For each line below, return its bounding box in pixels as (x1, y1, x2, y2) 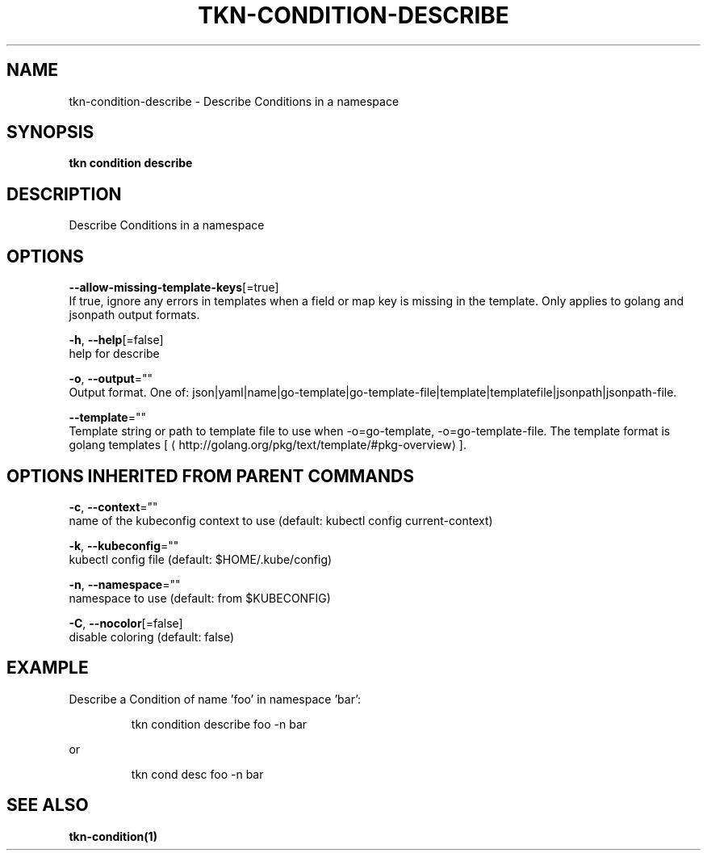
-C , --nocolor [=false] (69, 615, 183, 630)
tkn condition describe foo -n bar (131, 716, 307, 731)
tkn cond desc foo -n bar (131, 767, 264, 781)
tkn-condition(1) (69, 829, 157, 843)
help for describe (69, 347, 160, 361)
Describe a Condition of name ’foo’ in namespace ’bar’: (69, 691, 362, 706)
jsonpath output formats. (69, 308, 200, 322)
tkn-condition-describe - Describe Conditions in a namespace (69, 94, 400, 108)
